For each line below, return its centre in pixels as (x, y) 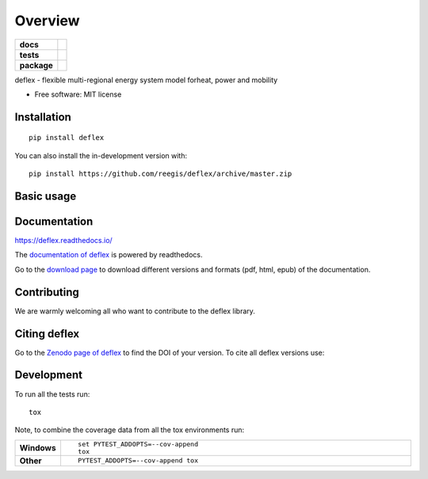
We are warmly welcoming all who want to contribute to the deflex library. (135, 311)
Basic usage (46, 196)
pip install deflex (67, 138)
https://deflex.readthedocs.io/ (63, 241)
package (36, 65)
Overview (47, 21)
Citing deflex (47, 334)
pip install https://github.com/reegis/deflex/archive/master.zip (160, 174)
